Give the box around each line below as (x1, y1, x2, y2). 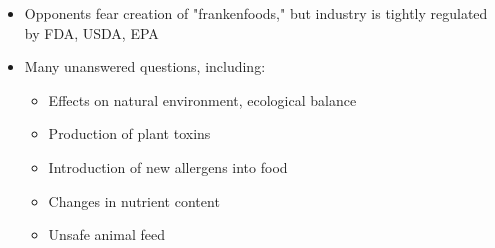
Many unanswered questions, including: (24, 56, 266, 77)
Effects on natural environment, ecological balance (48, 89, 357, 110)
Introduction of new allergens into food (48, 156, 288, 177)
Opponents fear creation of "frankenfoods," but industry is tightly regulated (24, 3, 488, 23)
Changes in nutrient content (48, 190, 220, 211)
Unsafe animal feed (48, 224, 165, 245)
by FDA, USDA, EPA (24, 22, 159, 43)
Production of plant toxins (48, 123, 211, 144)
